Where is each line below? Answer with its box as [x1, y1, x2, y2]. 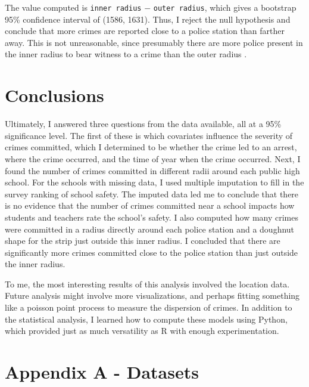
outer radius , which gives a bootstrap [153, 1, 296, 13]
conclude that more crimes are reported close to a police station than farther [5, 24, 285, 37]
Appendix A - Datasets [5, 360, 199, 384]
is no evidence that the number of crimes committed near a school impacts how [5, 199, 295, 212]
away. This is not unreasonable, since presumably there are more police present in [5, 36, 303, 48]
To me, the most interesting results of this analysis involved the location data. [5, 277, 290, 290]
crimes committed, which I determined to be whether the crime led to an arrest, [5, 141, 297, 153]
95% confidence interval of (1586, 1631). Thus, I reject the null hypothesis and [5, 13, 291, 25]
